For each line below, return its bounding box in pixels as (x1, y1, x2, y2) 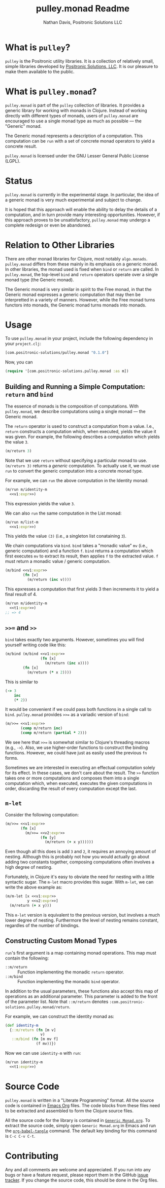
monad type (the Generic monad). (5, 277, 74, 283)
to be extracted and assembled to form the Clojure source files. (5, 1108, 134, 1114)
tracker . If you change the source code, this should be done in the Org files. (5, 1177, 159, 1183)
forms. (5, 755, 19, 761)
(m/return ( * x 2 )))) (27, 669, 71, 675)
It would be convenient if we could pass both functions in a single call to (5, 706, 152, 712)
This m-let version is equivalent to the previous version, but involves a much (5, 912, 160, 918)
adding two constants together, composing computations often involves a (5, 859, 155, 865)
